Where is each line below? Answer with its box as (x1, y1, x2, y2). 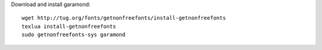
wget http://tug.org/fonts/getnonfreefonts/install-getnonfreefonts (21, 15, 226, 21)
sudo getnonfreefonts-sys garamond (21, 32, 126, 38)
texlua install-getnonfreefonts (21, 23, 116, 30)
